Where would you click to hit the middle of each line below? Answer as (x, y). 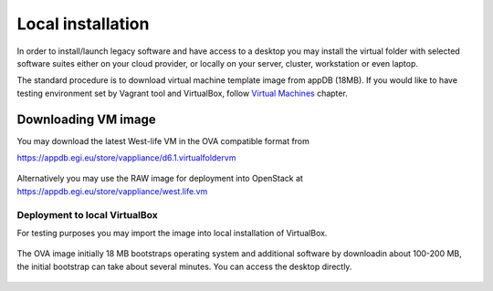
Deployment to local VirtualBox (88, 214)
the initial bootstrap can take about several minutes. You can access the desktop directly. (184, 266)
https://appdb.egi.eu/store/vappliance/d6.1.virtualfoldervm (126, 158)
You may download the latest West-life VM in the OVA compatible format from (163, 140)
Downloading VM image (86, 119)
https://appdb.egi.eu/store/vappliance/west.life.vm (112, 191)
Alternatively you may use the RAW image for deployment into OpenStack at (160, 179)
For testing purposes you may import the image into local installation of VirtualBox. (172, 233)
